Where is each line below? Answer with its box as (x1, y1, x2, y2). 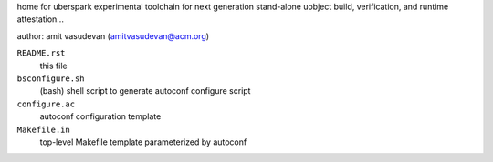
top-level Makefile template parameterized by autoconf (39, 137, 247, 147)
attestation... (16, 14, 64, 25)
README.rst (16, 48, 66, 58)
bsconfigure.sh (16, 73, 86, 84)
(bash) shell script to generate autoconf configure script (39, 86, 251, 96)
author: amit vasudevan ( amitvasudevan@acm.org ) (16, 30, 210, 41)
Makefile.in (16, 124, 70, 135)
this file (39, 60, 68, 71)
